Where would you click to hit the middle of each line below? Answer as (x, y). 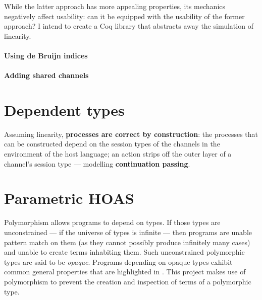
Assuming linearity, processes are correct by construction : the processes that (131, 134)
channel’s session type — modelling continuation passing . (97, 163)
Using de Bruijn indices (46, 55)
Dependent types (64, 109)
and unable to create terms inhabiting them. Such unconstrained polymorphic (124, 252)
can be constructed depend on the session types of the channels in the (112, 144)
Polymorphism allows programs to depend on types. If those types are (112, 222)
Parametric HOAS (69, 198)
